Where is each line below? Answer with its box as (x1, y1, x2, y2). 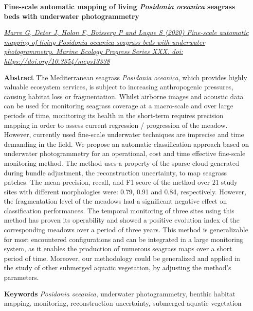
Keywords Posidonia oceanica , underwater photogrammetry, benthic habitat (4, 288, 235, 298)
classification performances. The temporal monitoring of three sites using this (4, 205, 235, 215)
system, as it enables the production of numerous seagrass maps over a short (4, 243, 232, 254)
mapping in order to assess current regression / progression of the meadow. (4, 120, 228, 130)
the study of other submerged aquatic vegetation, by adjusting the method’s (4, 262, 231, 273)
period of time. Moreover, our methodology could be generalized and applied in (4, 253, 240, 263)
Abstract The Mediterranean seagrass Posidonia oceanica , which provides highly (4, 72, 247, 82)
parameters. (4, 272, 39, 282)
